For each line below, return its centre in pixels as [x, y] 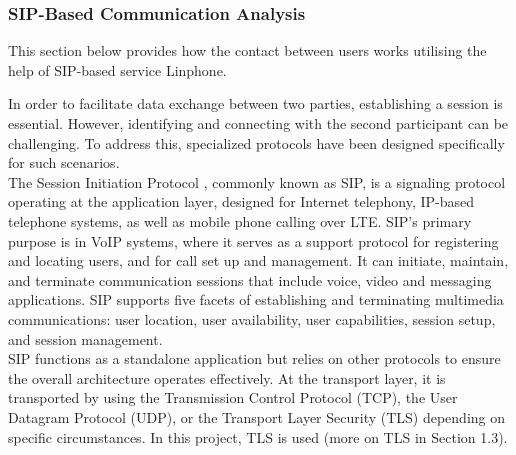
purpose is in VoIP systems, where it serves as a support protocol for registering [253, 240]
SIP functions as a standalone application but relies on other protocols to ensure [254, 358]
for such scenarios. [64, 162]
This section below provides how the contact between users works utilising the [247, 50]
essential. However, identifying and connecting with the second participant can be [258, 123]
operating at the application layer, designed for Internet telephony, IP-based [241, 201]
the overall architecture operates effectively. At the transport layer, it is [227, 377]
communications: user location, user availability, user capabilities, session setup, [252, 318]
